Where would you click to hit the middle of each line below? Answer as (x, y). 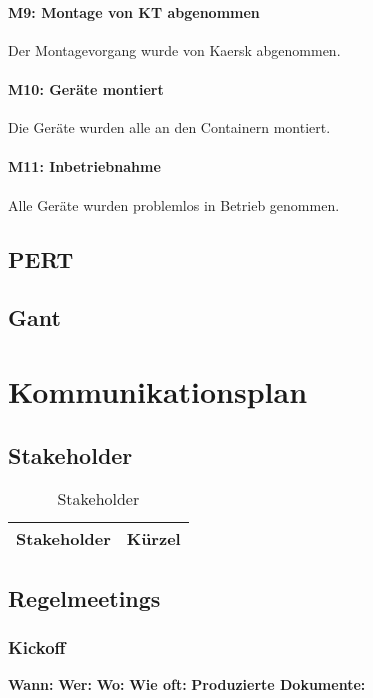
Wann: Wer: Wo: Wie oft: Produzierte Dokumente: (187, 684)
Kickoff (37, 647)
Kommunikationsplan (158, 390)
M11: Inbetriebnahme (84, 166)
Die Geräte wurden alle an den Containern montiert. (169, 127)
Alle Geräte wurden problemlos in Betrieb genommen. (174, 204)
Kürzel (153, 539)
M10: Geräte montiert (86, 88)
